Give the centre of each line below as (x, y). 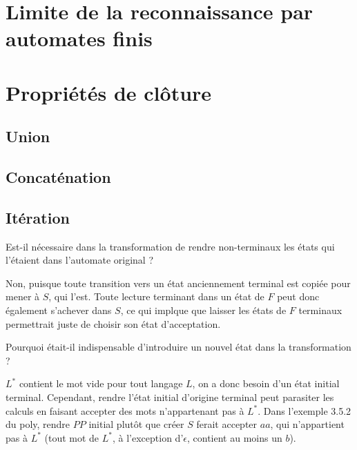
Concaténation (58, 177)
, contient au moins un (234, 437)
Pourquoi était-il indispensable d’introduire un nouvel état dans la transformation (178, 347)
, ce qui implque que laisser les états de (203, 310)
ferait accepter (227, 424)
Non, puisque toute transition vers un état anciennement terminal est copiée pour (178, 283)
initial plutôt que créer (136, 424)
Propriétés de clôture (109, 92)
